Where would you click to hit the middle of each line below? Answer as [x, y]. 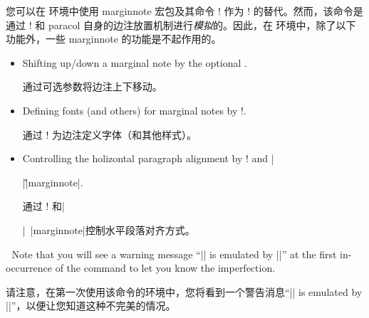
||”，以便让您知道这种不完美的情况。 [91, 306]
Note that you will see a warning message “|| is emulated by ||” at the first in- [182, 254]
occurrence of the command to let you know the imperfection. [141, 268]
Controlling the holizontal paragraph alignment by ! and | [148, 158]
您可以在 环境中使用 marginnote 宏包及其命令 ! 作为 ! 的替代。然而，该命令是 [184, 11]
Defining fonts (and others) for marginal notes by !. [134, 110]
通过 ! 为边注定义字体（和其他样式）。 [110, 134]
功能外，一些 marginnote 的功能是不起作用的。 [114, 39]
